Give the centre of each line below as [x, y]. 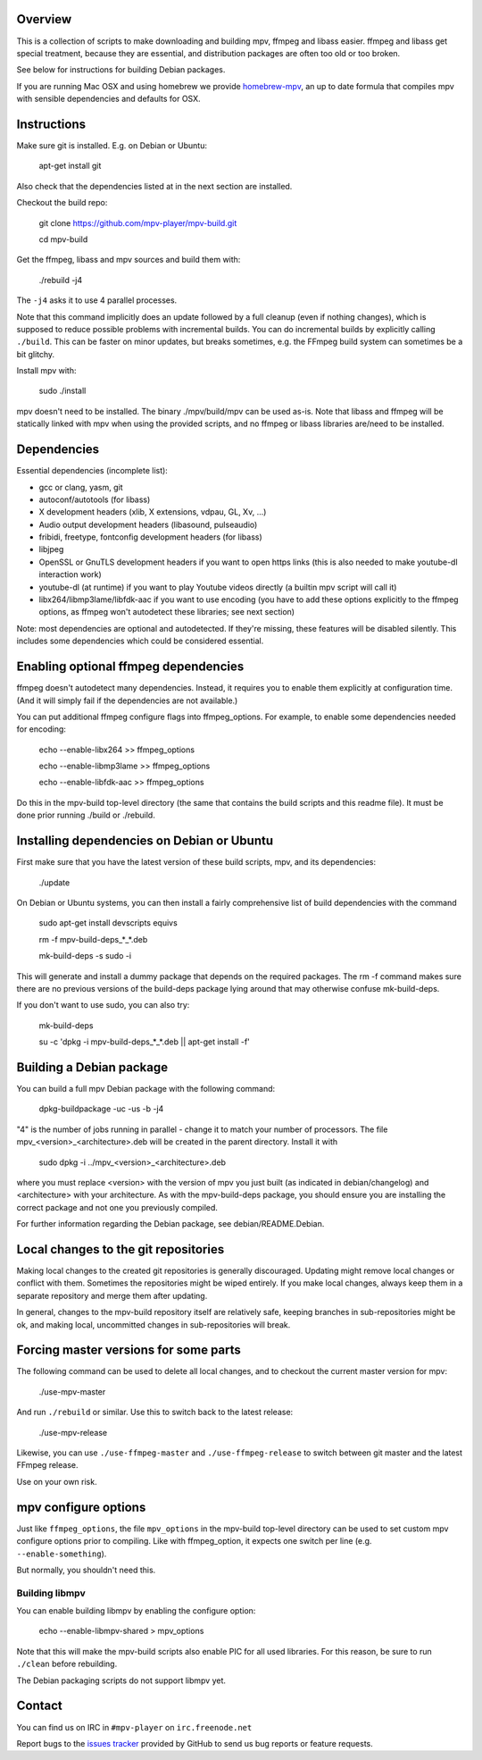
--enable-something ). [62, 1554]
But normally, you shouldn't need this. [86, 1570]
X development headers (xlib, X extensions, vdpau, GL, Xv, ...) [153, 512]
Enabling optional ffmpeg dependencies [130, 667]
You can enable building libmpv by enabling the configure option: [136, 1611]
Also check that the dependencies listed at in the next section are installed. [154, 186]
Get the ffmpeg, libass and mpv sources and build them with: [129, 260]
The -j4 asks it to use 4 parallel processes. [97, 300]
